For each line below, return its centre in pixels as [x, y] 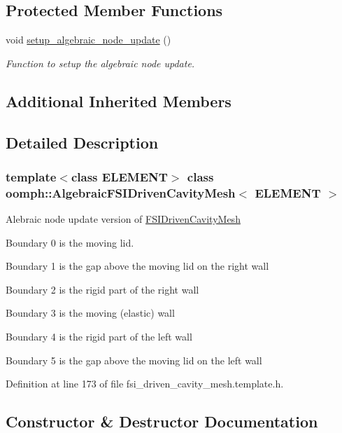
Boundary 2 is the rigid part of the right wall [102, 289]
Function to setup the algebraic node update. [100, 63]
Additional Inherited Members [119, 101]
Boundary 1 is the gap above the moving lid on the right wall [137, 266]
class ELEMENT [119, 176]
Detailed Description [82, 142]
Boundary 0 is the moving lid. [70, 242]
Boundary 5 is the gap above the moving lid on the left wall [134, 360]
